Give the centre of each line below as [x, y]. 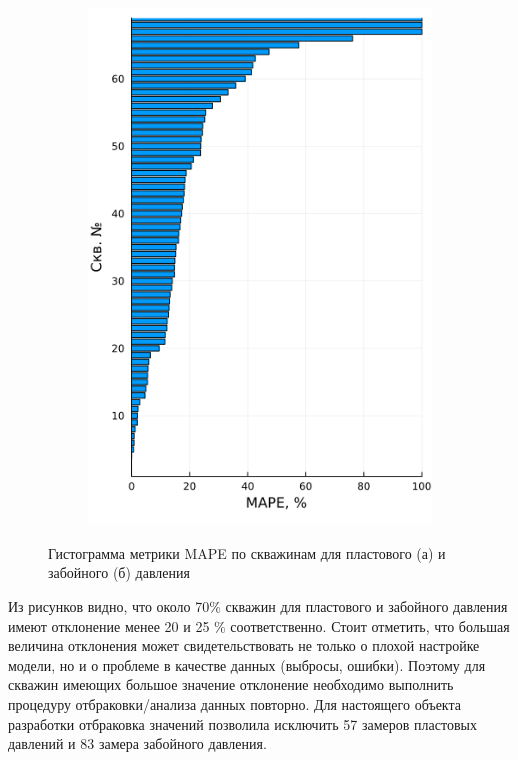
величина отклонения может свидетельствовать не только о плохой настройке [244, 645]
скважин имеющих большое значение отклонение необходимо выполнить [231, 684]
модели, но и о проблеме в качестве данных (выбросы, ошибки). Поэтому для [247, 664]
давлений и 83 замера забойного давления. [137, 743]
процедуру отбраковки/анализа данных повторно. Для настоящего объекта [234, 704]
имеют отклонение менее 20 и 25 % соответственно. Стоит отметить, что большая [259, 625]
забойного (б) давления [119, 572]
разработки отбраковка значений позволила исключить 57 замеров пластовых [242, 723]
